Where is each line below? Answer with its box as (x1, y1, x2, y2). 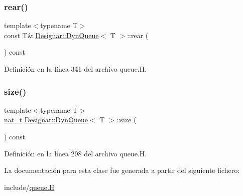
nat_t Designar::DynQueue (4, 114, 88, 125)
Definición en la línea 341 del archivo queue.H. (4, 64, 147, 74)
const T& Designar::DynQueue (4, 30, 99, 40)
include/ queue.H (4, 181, 55, 192)
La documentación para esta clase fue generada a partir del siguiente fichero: (4, 165, 240, 175)
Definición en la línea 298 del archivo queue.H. (4, 148, 147, 158)
